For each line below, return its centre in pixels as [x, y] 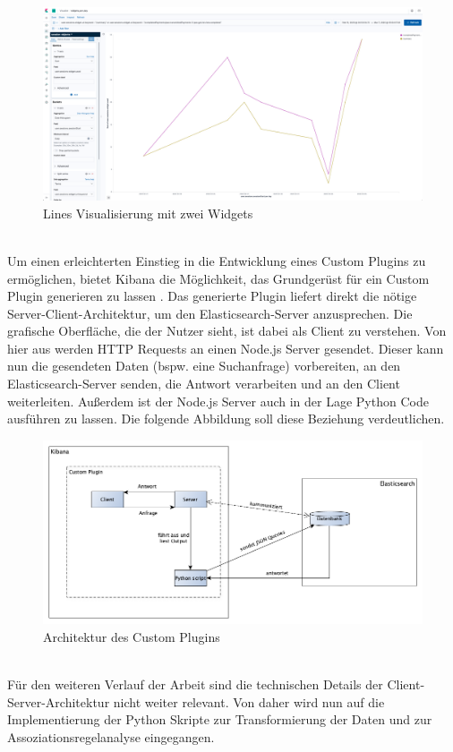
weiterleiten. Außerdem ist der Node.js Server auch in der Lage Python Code [218, 401]
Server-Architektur [59, 701]
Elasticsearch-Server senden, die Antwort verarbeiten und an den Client [204, 384]
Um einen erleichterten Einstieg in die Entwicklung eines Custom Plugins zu [217, 260]
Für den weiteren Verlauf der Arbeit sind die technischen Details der [195, 684]
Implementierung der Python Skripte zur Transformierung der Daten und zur [220, 719]
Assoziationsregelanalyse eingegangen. [111, 736]
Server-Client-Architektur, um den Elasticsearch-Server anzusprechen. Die [210, 313]
